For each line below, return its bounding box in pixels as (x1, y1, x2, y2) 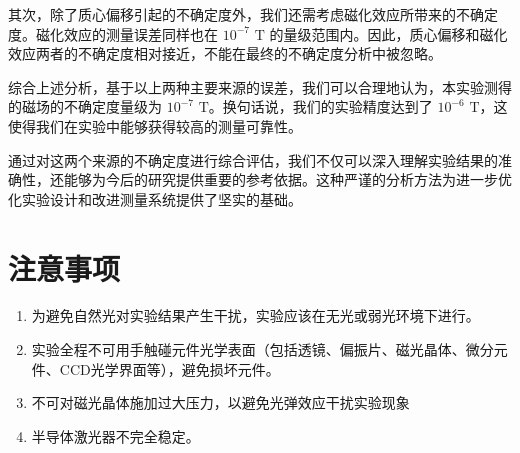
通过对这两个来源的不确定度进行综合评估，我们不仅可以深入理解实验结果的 (8, 149, 498, 170)
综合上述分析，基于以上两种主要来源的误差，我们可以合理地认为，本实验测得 (8, 76, 512, 97)
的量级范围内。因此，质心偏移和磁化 (269, 23, 508, 44)
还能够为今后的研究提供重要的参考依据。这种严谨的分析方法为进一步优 (49, 169, 512, 190)
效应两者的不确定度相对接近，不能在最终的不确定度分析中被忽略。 (8, 43, 442, 64)
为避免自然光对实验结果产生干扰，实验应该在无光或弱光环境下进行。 (31, 305, 480, 326)
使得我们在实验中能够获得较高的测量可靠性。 (8, 115, 302, 136)
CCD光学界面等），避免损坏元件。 (59, 358, 280, 379)
